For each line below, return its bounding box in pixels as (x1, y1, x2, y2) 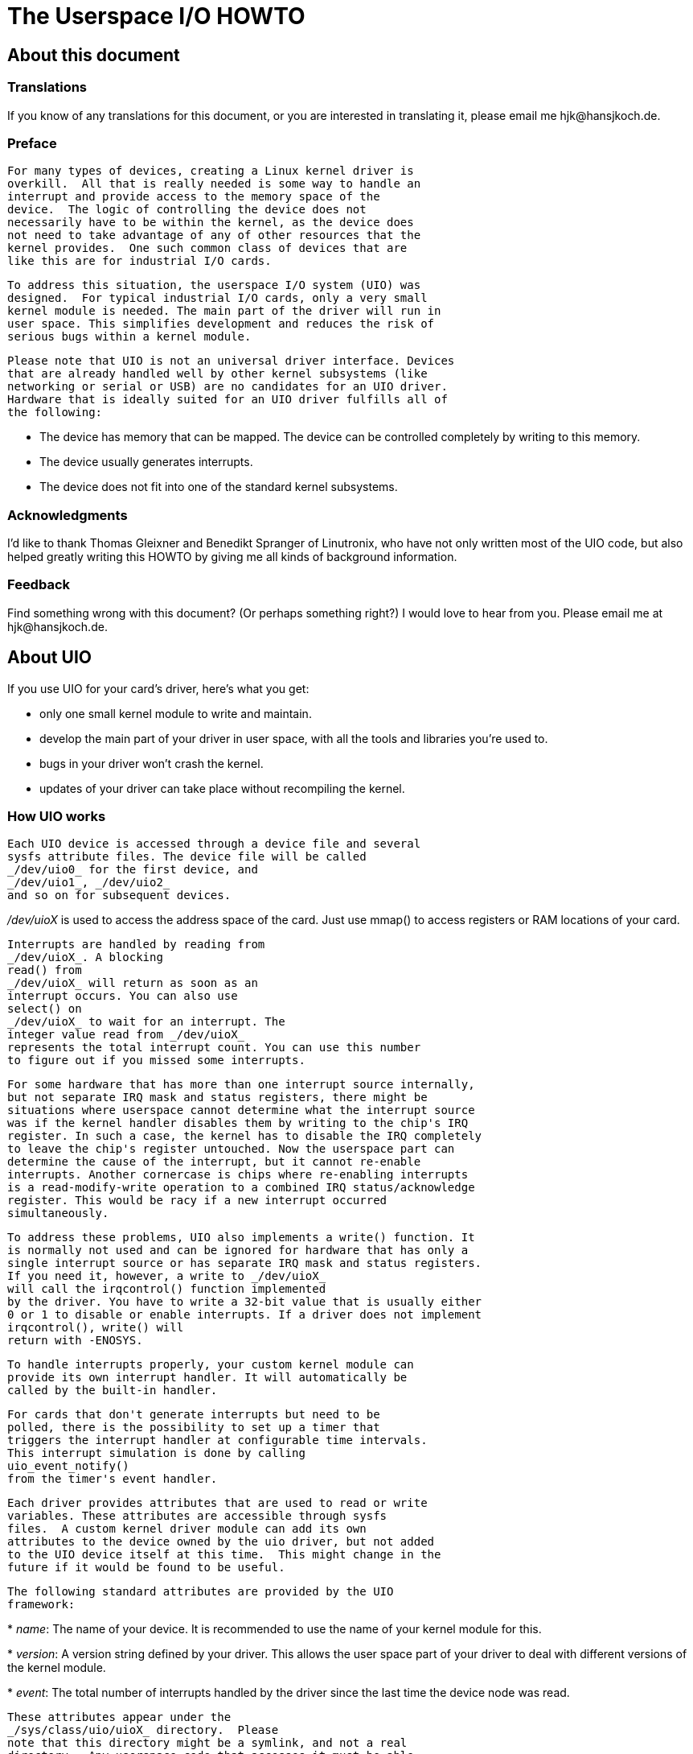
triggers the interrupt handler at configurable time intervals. (7, 1434, 428, 1447)
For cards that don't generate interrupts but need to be (7, 1408, 380, 1422)
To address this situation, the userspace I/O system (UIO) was (7, 279, 421, 292)
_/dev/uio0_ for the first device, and (7, 863, 258, 877)
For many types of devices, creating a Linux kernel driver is (7, 164, 414, 178)
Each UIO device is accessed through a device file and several (7, 837, 421, 851)
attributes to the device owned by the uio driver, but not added (7, 1535, 435, 1549)
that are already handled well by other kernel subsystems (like (7, 367, 428, 381)
